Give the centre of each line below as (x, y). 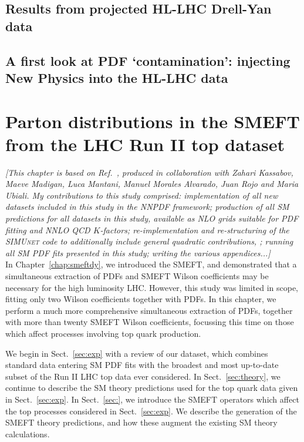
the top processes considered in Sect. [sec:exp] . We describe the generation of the (151, 411)
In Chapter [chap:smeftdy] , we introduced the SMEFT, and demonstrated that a (151, 264)
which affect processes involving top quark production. (103, 333)
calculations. (28, 433)
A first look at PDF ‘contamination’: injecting (148, 60)
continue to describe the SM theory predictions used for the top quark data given (152, 388)
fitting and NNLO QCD (48, 230)
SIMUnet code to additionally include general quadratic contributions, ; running (149, 241)
